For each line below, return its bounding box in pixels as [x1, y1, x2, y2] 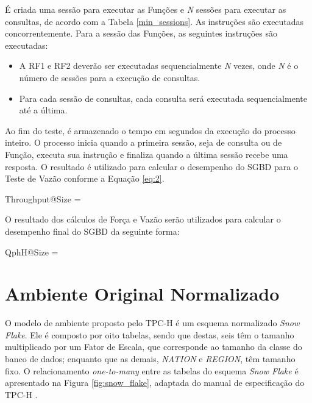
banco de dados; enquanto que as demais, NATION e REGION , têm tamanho [5, 352, 296, 365]
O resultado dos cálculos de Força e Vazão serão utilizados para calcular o [5, 213, 281, 226]
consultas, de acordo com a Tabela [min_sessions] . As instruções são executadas [5, 15, 304, 27]
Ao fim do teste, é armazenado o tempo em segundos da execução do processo [5, 124, 296, 137]
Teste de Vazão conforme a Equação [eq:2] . [5, 172, 165, 185]
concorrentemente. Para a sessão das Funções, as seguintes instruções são [5, 27, 277, 40]
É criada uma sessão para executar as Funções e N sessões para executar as [5, 3, 286, 15]
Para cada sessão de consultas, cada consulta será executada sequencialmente [19, 91, 307, 104]
